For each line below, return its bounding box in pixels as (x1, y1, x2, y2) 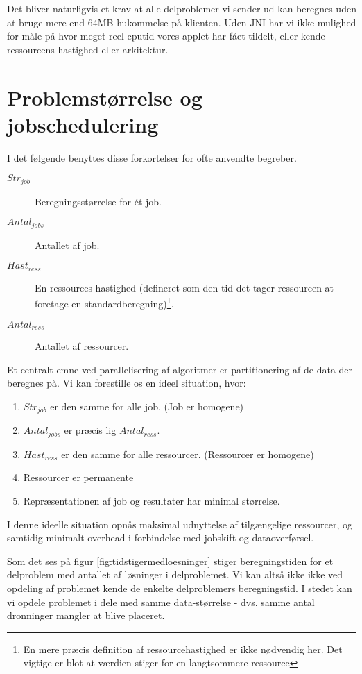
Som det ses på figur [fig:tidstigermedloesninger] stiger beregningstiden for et (7, 553, 334, 568)
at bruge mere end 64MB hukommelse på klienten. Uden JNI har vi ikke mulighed (7, 15, 356, 29)
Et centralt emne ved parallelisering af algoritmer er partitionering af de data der (7, 362, 353, 376)
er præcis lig (64, 423, 117, 437)
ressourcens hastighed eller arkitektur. (7, 42, 169, 56)
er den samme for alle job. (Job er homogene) (50, 398, 244, 413)
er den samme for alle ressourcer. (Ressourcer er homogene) (61, 446, 314, 461)
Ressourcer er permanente (23, 470, 134, 485)
